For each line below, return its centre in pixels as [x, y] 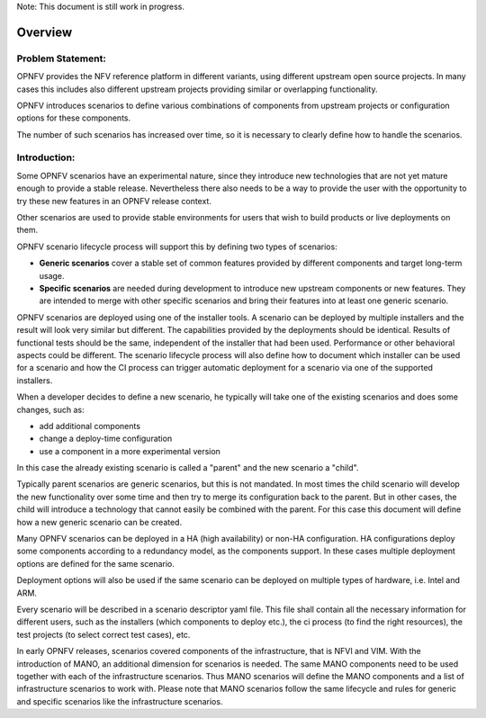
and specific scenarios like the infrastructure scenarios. [120, 701]
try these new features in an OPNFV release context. [114, 201]
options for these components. [74, 118]
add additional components [90, 426]
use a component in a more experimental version [130, 451]
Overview [45, 32]
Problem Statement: [62, 58]
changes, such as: [50, 409]
